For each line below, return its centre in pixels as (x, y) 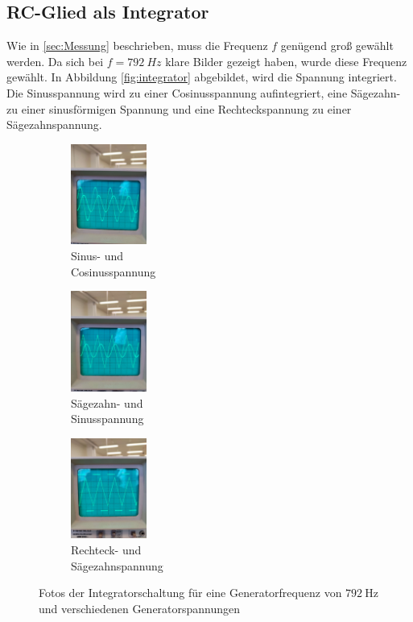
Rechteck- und (106, 550)
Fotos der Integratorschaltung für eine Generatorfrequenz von (190, 593)
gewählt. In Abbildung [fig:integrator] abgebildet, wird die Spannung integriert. (202, 77)
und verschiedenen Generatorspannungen (140, 608)
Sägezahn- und (107, 402)
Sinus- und (97, 256)
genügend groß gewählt (337, 46)
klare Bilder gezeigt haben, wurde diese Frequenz (286, 61)
